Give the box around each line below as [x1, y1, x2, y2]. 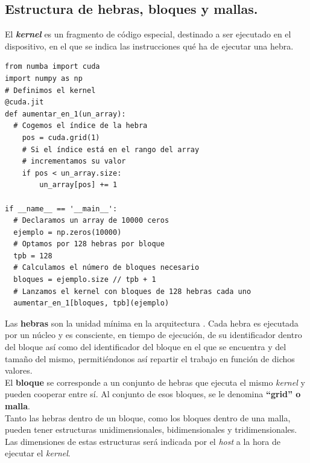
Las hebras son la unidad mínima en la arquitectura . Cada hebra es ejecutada [5, 316, 299, 329]
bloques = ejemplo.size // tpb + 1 [13, 275, 156, 284]
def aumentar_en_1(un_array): [5, 109, 126, 118]
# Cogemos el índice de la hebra [13, 121, 148, 130]
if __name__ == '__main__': [5, 204, 118, 213]
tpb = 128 [13, 251, 52, 260]
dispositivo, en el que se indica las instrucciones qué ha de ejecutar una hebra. [5, 39, 294, 52]
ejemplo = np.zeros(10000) [13, 228, 122, 237]
